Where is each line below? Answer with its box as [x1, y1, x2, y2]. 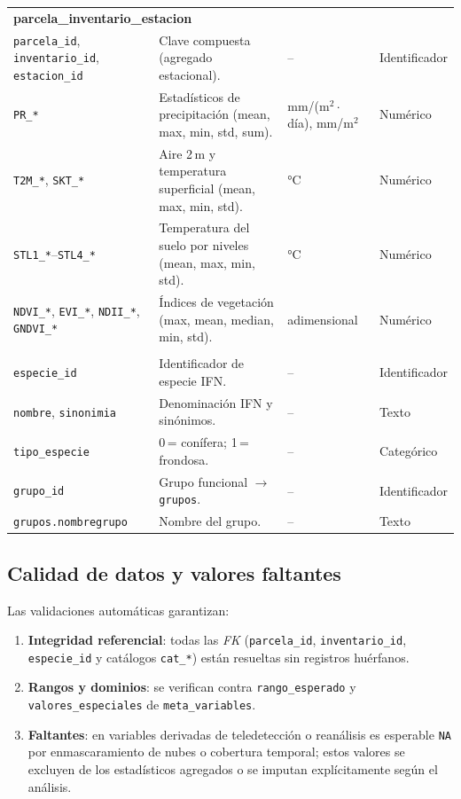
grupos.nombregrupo [13, 516, 128, 529]
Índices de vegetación [159, 293, 274, 311]
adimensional [287, 309, 358, 328]
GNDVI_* [13, 323, 59, 336]
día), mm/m [287, 114, 354, 132]
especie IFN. [159, 371, 227, 389]
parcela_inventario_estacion [13, 8, 192, 27]
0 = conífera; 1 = [159, 433, 249, 451]
